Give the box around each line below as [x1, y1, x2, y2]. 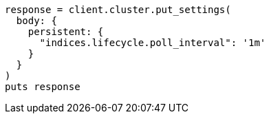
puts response [5, 81, 80, 92]
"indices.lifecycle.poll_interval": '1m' [39, 37, 266, 48]
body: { [16, 15, 57, 26]
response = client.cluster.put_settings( [5, 4, 231, 15]
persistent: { [28, 26, 104, 37]
